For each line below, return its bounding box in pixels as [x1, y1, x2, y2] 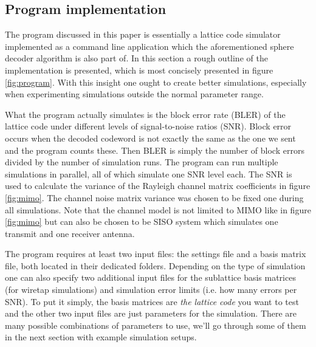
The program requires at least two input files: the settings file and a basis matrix [5, 247, 306, 260]
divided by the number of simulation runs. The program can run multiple [5, 156, 278, 168]
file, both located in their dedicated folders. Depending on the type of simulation [5, 259, 306, 272]
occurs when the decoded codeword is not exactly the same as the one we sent [5, 131, 296, 144]
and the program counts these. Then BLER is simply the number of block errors [5, 143, 304, 156]
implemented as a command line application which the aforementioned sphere [5, 40, 294, 52]
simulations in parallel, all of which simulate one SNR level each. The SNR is [5, 167, 292, 180]
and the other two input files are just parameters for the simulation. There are [5, 307, 297, 320]
